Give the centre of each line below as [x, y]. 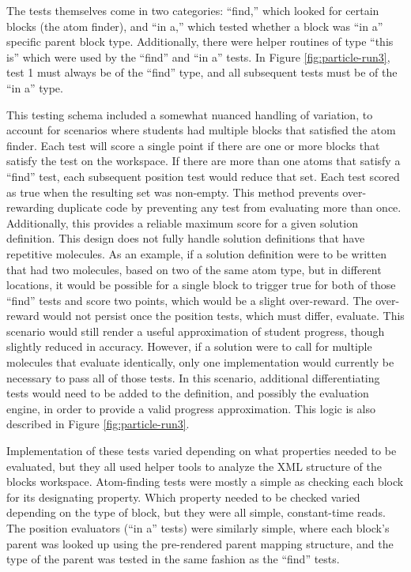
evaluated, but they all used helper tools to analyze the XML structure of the [194, 466]
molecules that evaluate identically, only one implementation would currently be [200, 362]
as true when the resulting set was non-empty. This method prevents [173, 192]
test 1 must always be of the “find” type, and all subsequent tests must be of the [202, 72]
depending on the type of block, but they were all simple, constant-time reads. [196, 512]
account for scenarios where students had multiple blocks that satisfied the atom [201, 130]
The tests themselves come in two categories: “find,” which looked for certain [193, 10]
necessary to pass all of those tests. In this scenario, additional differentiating [193, 377]
